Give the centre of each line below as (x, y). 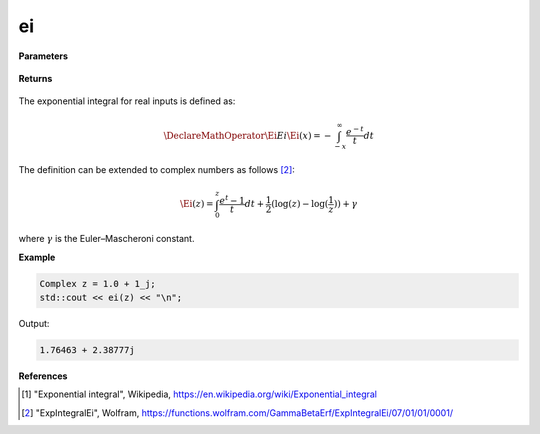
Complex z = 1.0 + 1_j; (98, 283)
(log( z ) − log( (300, 204)
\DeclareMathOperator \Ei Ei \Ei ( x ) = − (247, 135)
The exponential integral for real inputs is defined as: (127, 101)
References (43, 376)
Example (37, 257)
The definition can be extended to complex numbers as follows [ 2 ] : (156, 170)
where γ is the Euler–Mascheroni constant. (106, 239)
